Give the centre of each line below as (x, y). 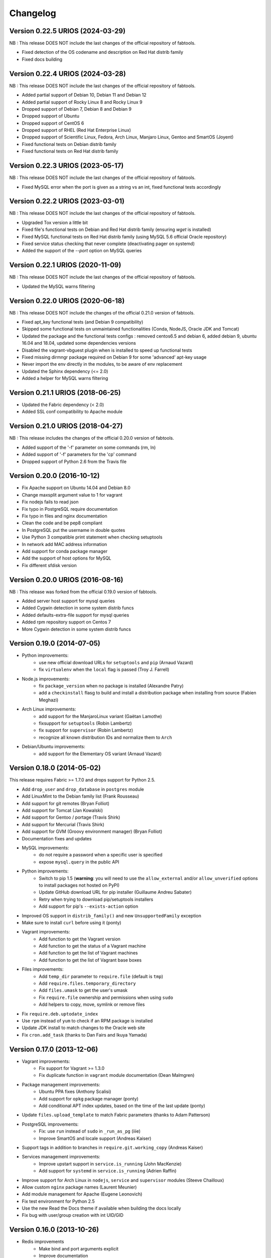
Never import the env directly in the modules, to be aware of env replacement (102, 364)
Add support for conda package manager (65, 551)
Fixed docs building (42, 59)
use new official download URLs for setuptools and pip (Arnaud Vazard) (116, 662)
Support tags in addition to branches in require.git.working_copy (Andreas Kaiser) (112, 1147)
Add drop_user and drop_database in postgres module (83, 789)
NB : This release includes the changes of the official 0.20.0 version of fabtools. (92, 438)
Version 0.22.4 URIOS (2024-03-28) (68, 74)
